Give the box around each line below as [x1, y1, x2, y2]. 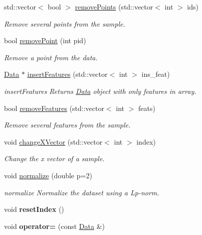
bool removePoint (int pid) [4, 35, 86, 46]
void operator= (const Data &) [4, 220, 105, 231]
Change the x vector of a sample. [4, 153, 105, 164]
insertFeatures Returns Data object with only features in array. [4, 85, 196, 96]
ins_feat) [141, 69, 170, 79]
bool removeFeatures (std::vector [4, 102, 104, 113]
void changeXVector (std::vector [4, 136, 103, 147]
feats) [138, 102, 155, 113]
